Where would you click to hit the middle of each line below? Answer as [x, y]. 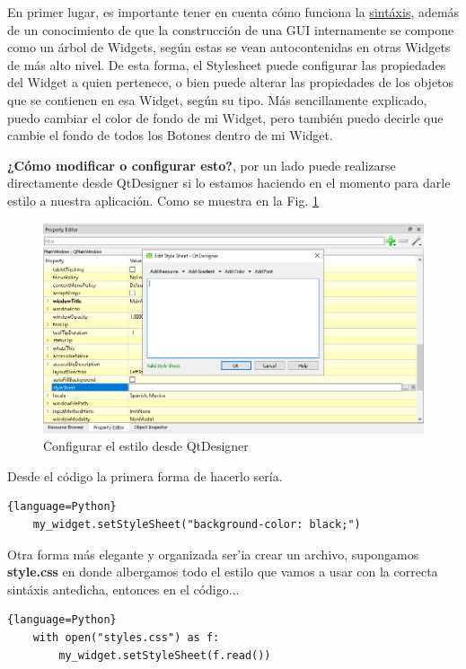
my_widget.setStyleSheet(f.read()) [165, 655]
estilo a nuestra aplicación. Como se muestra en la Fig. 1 [163, 200]
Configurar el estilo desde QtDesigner [146, 446]
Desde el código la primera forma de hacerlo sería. [145, 475]
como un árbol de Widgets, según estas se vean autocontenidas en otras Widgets [229, 47]
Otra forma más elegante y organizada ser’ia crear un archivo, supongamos [213, 554]
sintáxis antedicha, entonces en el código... [123, 589]
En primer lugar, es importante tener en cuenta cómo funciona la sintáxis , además [233, 12]
